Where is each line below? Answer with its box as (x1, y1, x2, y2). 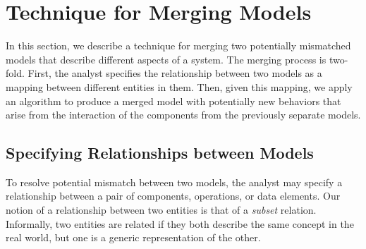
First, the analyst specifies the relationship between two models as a (28, 66, 322, 80)
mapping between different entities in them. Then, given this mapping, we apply (6, 79, 353, 94)
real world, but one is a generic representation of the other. (6, 230, 261, 245)
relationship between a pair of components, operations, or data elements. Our (6, 188, 341, 203)
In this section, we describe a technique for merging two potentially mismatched (6, 38, 351, 53)
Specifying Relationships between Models (6, 142, 314, 164)
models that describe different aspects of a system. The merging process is (6, 51, 327, 66)
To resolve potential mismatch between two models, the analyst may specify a (6, 174, 343, 189)
